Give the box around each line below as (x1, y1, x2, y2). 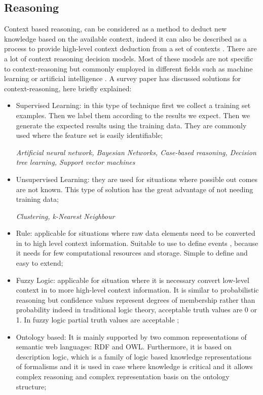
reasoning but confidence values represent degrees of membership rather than (16, 294, 255, 305)
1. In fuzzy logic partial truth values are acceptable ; (16, 314, 179, 325)
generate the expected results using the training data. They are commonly (16, 120, 247, 130)
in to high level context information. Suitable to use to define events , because (16, 237, 258, 248)
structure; (16, 381, 47, 391)
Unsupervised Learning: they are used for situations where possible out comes (16, 173, 258, 184)
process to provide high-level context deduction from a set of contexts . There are (4, 43, 257, 54)
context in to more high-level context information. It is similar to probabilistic (16, 284, 259, 295)
